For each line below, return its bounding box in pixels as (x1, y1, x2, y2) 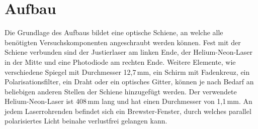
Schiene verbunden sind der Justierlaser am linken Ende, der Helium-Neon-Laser (5, 47, 253, 57)
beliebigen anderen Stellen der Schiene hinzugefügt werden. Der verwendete (5, 86, 237, 96)
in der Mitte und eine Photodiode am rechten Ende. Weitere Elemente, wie (5, 56, 236, 67)
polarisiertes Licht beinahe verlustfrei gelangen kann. (5, 115, 167, 126)
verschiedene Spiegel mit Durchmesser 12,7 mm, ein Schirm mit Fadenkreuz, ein (5, 66, 250, 77)
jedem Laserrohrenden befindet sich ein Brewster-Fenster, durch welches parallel (5, 105, 251, 116)
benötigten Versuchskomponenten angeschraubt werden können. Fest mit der (5, 37, 241, 47)
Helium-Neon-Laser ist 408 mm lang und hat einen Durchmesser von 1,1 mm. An (5, 96, 252, 106)
